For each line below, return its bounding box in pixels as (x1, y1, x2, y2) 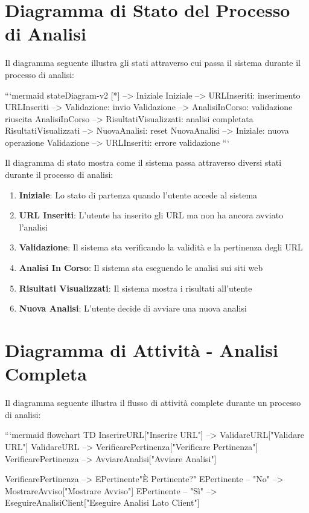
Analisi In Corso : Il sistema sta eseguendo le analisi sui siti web (19, 261, 263, 274)
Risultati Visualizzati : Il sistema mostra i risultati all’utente (19, 281, 252, 294)
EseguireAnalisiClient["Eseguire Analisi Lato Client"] (5, 496, 200, 509)
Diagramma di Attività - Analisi (5, 338, 278, 362)
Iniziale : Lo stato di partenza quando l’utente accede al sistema (19, 188, 258, 201)
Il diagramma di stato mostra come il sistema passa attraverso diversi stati (5, 156, 282, 169)
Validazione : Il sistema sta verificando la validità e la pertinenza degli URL (19, 241, 303, 253)
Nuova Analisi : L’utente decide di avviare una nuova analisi (19, 302, 247, 315)
